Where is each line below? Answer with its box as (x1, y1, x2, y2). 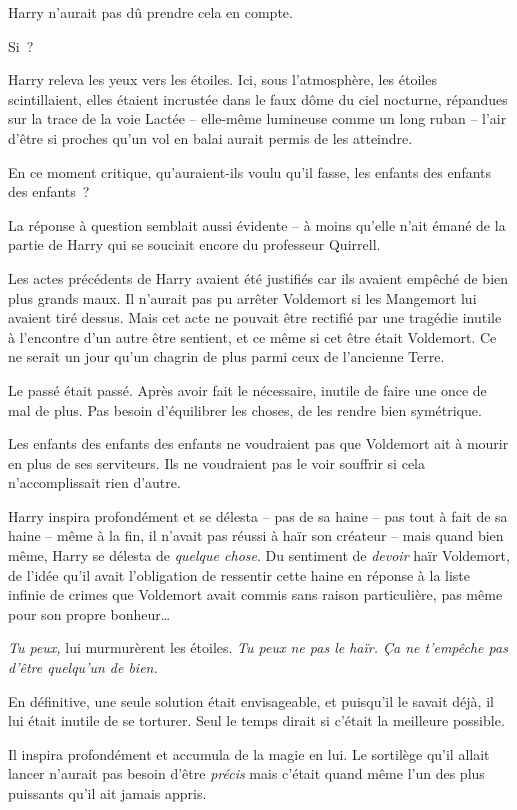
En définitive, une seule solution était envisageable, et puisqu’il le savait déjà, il (8, 690, 494, 711)
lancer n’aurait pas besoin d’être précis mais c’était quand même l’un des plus (8, 763, 485, 784)
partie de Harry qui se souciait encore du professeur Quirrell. (8, 234, 381, 255)
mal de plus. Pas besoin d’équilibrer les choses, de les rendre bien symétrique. (8, 399, 482, 420)
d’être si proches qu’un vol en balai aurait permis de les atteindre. (8, 127, 413, 148)
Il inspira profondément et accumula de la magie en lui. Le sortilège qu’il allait (8, 743, 490, 764)
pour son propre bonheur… (8, 603, 171, 624)
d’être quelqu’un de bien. (8, 657, 158, 678)
